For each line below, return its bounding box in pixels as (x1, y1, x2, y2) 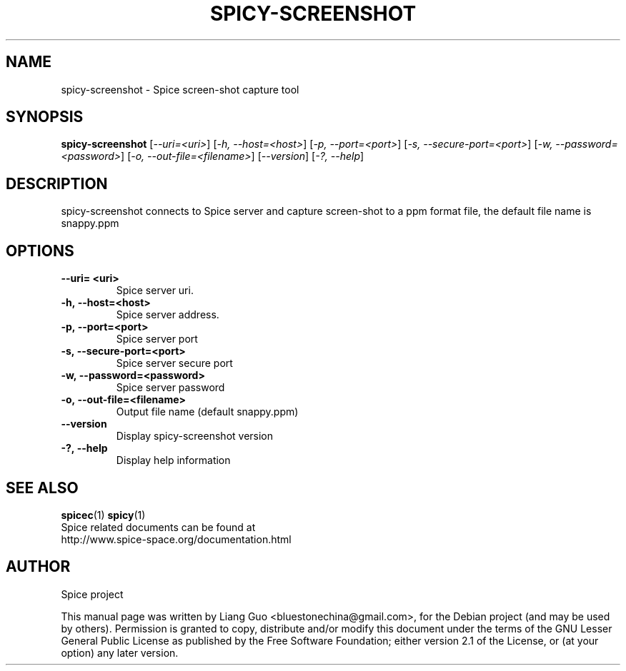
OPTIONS (6, 241, 74, 260)
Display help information (116, 454, 231, 467)
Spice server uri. (116, 284, 194, 297)
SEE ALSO (6, 478, 79, 497)
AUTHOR (6, 558, 71, 576)
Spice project (61, 587, 124, 600)
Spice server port (116, 333, 198, 345)
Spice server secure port (116, 357, 233, 370)
